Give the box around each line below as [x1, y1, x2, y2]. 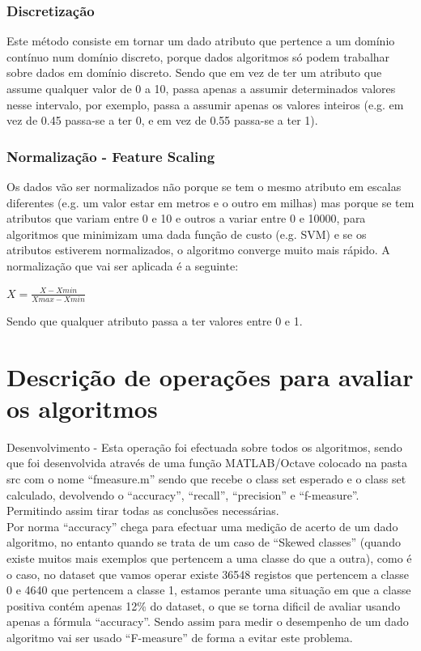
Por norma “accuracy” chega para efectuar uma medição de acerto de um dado [6, 517, 398, 534]
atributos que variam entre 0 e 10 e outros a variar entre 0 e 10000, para [6, 210, 366, 227]
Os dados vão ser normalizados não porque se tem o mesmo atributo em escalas [6, 178, 402, 194]
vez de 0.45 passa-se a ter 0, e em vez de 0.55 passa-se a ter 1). [6, 112, 318, 129]
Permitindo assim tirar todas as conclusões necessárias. [6, 502, 279, 519]
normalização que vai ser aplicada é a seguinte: [6, 257, 239, 274]
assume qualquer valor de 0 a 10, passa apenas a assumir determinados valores [6, 80, 396, 96]
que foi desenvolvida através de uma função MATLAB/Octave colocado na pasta [6, 454, 407, 471]
